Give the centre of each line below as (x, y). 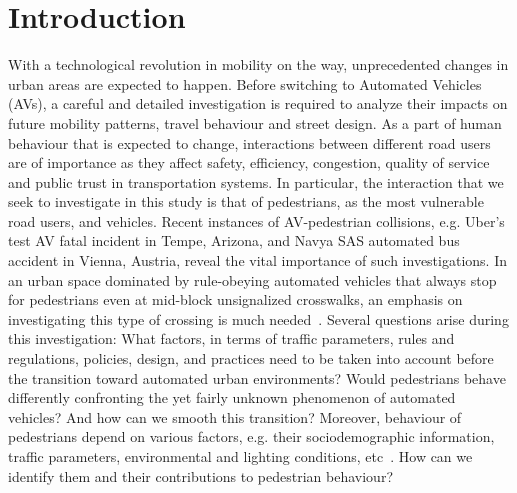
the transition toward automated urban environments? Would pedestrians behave (257, 377)
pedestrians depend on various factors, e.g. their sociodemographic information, (251, 436)
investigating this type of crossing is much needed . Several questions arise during (258, 318)
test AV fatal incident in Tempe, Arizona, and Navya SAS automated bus (234, 240)
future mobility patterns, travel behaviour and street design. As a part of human (255, 122)
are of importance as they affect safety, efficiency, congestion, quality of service (249, 162)
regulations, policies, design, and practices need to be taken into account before (251, 358)
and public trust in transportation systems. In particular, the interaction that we (256, 181)
